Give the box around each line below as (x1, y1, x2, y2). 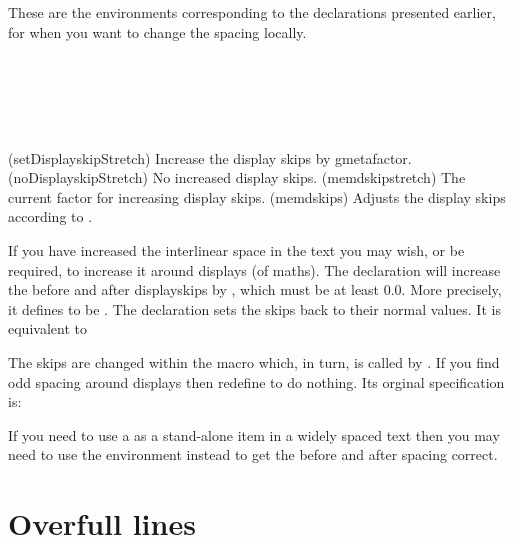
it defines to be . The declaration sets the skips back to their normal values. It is (8, 298, 501, 319)
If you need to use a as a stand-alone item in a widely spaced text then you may (8, 424, 500, 445)
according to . (8, 206, 93, 227)
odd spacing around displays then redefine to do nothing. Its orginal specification (8, 371, 505, 392)
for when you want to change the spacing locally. (8, 21, 307, 42)
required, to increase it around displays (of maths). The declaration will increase (8, 259, 501, 280)
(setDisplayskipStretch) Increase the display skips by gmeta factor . (8, 147, 412, 168)
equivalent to (8, 318, 87, 339)
